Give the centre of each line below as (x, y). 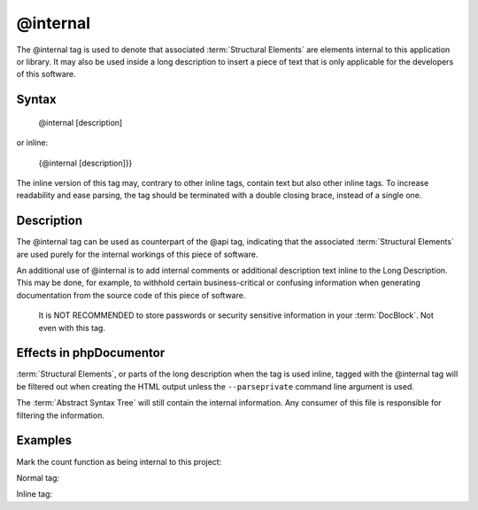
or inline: (32, 143)
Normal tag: (38, 477)
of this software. (46, 74)
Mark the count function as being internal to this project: (119, 461)
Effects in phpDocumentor (91, 353)
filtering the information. (61, 415)
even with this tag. (72, 328)
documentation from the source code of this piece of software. (131, 295)
